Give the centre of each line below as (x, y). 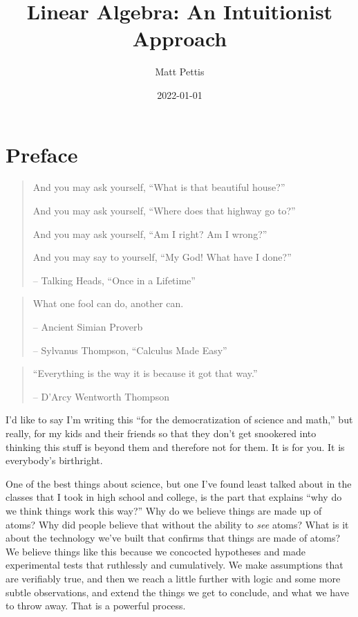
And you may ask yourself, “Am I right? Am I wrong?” (150, 233)
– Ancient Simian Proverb (88, 326)
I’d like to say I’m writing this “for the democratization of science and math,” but (179, 420)
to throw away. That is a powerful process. (96, 606)
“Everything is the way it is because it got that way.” (145, 373)
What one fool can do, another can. (108, 303)
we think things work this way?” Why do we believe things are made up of (164, 510)
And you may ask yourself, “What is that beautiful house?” (159, 187)
